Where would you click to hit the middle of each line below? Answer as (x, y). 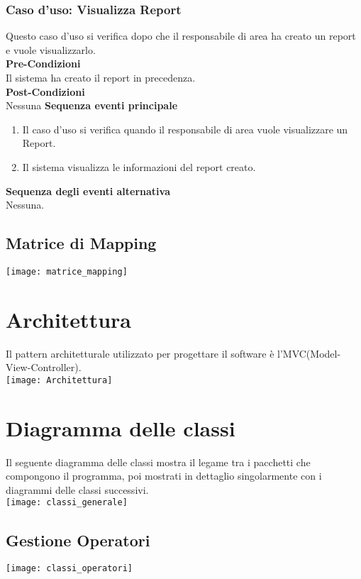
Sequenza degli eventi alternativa (88, 191)
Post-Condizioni (45, 91)
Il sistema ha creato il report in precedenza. (101, 77)
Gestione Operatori (78, 540)
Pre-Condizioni (43, 64)
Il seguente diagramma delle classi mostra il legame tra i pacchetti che (158, 462)
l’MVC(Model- (309, 353)
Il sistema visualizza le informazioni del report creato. (139, 166)
